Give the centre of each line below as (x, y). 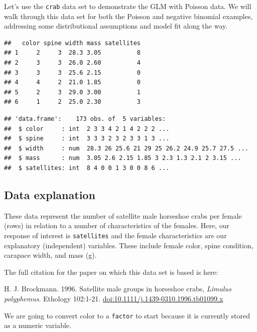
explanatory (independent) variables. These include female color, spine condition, (129, 245)
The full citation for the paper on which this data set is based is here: (111, 272)
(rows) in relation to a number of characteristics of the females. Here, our (117, 225)
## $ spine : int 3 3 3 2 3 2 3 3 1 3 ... (87, 139)
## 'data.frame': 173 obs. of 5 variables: (85, 119)
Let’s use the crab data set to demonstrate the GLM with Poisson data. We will (128, 6)
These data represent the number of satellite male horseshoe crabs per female (123, 215)
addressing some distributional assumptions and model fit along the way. (116, 26)
